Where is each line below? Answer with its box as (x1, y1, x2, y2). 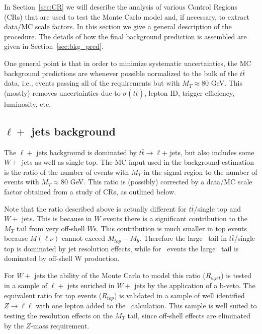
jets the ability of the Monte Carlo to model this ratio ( (34, 270, 206, 280)
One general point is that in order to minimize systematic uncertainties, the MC (4, 57, 251, 68)
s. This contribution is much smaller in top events (94, 223, 247, 233)
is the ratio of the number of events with (4, 166, 129, 177)
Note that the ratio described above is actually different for (4, 203, 187, 214)
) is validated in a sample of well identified (114, 290, 245, 300)
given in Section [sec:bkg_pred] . (4, 41, 104, 51)
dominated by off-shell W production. (4, 253, 120, 263)
